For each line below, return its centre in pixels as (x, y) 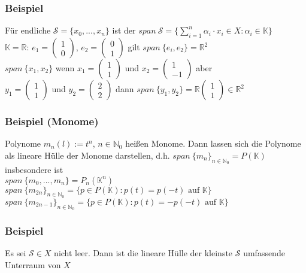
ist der (124, 30)
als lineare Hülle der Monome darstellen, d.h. (87, 155)
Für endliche (28, 30)
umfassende (264, 253)
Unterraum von (33, 264)
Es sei (16, 253)
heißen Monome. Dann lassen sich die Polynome (213, 143)
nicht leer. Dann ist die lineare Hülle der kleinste (143, 253)
